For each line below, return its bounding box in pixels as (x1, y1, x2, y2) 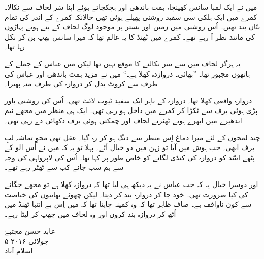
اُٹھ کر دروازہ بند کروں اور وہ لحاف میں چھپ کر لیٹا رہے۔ (5, 208, 176, 219)
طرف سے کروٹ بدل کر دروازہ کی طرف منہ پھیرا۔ (5, 78, 158, 89)
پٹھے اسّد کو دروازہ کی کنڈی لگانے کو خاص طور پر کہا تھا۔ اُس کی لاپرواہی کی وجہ (5, 152, 255, 162)
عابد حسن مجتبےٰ (5, 226, 55, 236)
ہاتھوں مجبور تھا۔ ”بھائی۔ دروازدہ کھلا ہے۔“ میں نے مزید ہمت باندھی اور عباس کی (5, 68, 250, 79)
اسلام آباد (5, 245, 33, 256)
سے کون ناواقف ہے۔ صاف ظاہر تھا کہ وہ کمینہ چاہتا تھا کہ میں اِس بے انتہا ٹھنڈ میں (5, 199, 252, 209)
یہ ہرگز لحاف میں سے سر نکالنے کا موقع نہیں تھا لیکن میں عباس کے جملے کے (5, 58, 241, 68)
